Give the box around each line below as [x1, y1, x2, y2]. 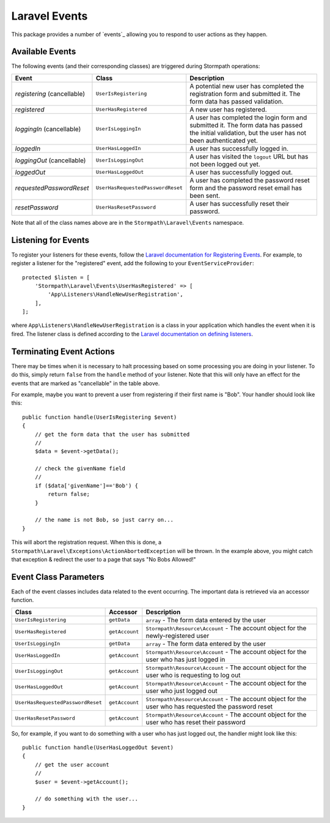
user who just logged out [145, 686, 218, 695]
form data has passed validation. [189, 97, 284, 105]
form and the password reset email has [189, 184, 302, 192]
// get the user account [34, 761, 109, 768]
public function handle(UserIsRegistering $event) [22, 413, 177, 421]
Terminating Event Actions [11, 346, 116, 356]
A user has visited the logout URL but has [189, 152, 309, 160]
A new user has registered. [189, 105, 267, 113]
